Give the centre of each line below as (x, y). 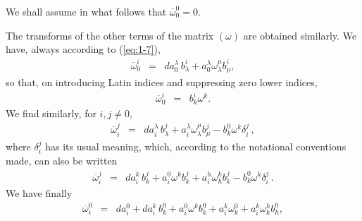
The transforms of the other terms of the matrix (110, 35)
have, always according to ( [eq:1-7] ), (83, 49)
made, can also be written (62, 161)
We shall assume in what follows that (86, 11)
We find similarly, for (51, 113)
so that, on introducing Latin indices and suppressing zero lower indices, (162, 82)
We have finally (39, 192)
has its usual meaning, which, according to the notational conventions (196, 146)
